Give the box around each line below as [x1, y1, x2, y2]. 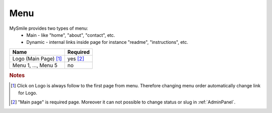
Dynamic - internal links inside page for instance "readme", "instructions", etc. [26, 39, 188, 45]
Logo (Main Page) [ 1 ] [12, 55, 62, 62]
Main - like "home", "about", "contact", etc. [26, 32, 115, 38]
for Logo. [18, 90, 37, 96]
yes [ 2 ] [67, 55, 84, 62]
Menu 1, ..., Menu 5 [12, 62, 58, 69]
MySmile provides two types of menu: [9, 25, 88, 31]
